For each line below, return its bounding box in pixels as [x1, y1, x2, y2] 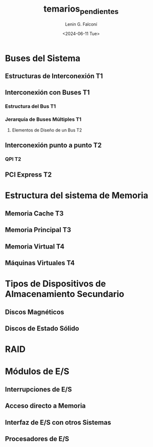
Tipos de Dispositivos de [5, 278, 106, 289]
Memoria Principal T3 [5, 226, 71, 234]
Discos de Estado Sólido [5, 324, 80, 332]
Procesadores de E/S [5, 434, 70, 443]
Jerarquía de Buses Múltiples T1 [5, 116, 82, 123]
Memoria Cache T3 [5, 209, 64, 217]
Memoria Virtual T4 [5, 242, 65, 250]
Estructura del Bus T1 [5, 103, 56, 110]
